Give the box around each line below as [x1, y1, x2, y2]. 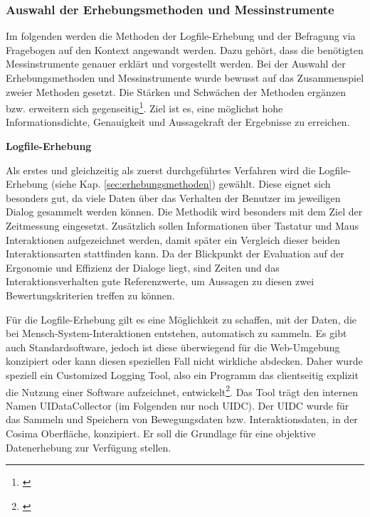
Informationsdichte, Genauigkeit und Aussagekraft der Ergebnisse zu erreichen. [6, 114, 350, 129]
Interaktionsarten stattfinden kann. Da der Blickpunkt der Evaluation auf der [6, 246, 344, 261]
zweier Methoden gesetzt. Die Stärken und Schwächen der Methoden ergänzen [6, 84, 346, 99]
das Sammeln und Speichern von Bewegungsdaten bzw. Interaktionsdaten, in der [6, 412, 358, 427]
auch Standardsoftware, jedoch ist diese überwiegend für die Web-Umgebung [6, 339, 340, 354]
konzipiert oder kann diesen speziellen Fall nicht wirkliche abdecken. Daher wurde [6, 353, 363, 368]
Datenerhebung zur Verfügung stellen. [6, 439, 171, 454]
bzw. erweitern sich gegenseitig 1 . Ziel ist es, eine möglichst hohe [6, 99, 283, 115]
